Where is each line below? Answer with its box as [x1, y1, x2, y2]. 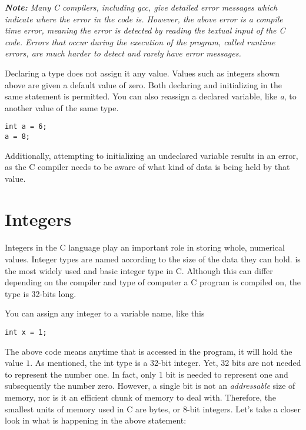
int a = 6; [5, 122, 47, 131]
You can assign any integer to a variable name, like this [5, 307, 205, 319]
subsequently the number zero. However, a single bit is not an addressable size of [5, 379, 295, 392]
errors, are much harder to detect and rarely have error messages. [5, 47, 241, 59]
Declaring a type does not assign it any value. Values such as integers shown [5, 66, 280, 79]
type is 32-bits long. [5, 287, 76, 299]
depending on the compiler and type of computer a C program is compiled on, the [5, 276, 301, 288]
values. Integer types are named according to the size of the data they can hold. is [5, 253, 301, 265]
